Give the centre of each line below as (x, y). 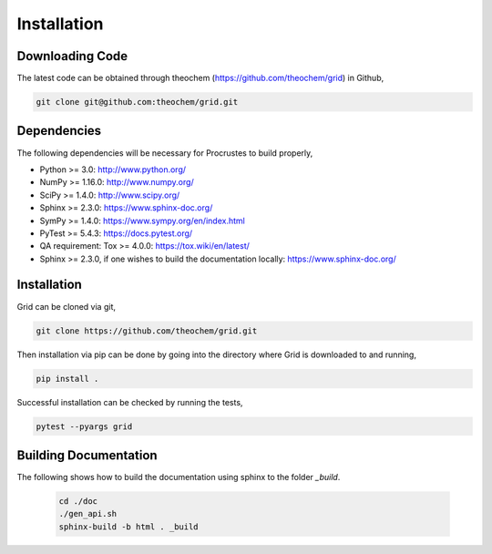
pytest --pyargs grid (84, 426)
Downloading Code (72, 56)
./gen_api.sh (88, 514)
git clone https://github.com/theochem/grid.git (147, 331)
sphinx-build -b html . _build (129, 527)
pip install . (67, 379)
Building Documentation (87, 455)
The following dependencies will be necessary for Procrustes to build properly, (165, 153)
